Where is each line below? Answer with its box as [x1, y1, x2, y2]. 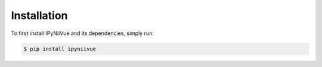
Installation [11, 9, 68, 22]
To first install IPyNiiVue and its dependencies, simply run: [11, 30, 154, 37]
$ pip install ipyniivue [23, 45, 97, 52]
